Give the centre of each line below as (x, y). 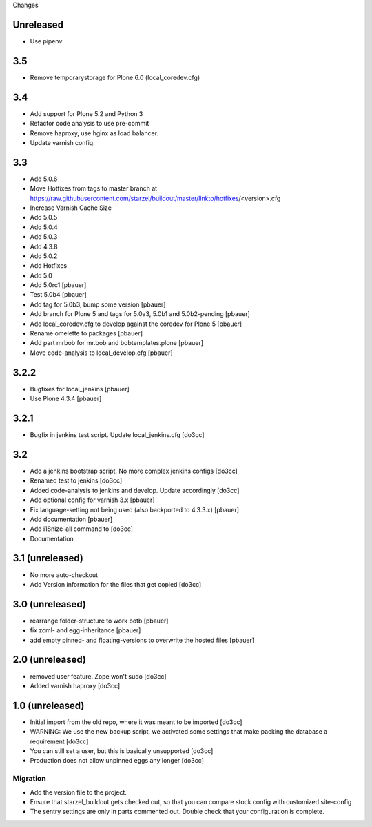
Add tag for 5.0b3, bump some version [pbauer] (98, 304)
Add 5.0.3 (44, 237)
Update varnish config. (63, 142)
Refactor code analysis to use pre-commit (90, 124)
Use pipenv (46, 41)
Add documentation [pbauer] (71, 519)
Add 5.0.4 (44, 227)
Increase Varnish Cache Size (71, 208)
